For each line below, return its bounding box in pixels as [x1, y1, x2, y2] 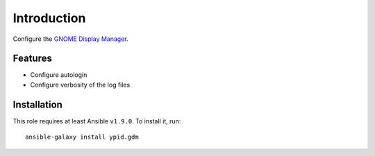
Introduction [12, 10, 86, 26]
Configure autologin [30, 71, 87, 79]
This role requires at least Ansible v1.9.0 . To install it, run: [12, 116, 181, 125]
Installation [12, 98, 62, 110]
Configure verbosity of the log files [30, 80, 131, 89]
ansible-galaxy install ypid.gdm [25, 133, 139, 141]
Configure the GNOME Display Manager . [12, 35, 128, 43]
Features [12, 53, 52, 64]
